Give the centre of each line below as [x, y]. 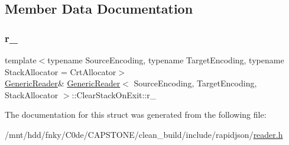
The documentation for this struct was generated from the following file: [136, 115]
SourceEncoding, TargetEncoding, [195, 83]
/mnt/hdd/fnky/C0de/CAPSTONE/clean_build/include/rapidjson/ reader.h [144, 134]
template [21, 60]
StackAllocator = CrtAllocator [61, 71]
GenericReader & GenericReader [63, 83]
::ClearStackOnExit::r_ [114, 94]
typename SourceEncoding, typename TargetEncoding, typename [166, 60]
